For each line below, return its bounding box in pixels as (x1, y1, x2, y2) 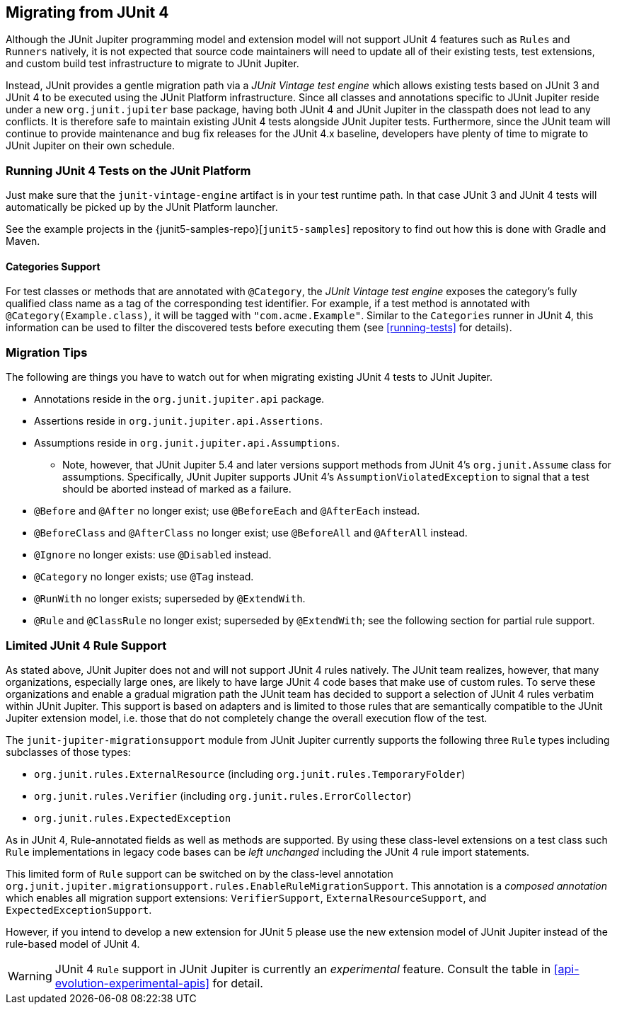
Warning (8, 968, 52, 983)
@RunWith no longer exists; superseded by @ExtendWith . (34, 592, 306, 605)
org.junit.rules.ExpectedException (34, 812, 231, 824)
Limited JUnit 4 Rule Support (6, 638, 167, 653)
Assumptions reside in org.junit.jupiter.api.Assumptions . (34, 437, 340, 449)
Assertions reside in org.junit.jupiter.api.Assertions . (34, 415, 323, 427)
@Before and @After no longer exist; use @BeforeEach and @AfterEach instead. (34, 505, 420, 517)
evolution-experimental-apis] (54, 975, 210, 990)
